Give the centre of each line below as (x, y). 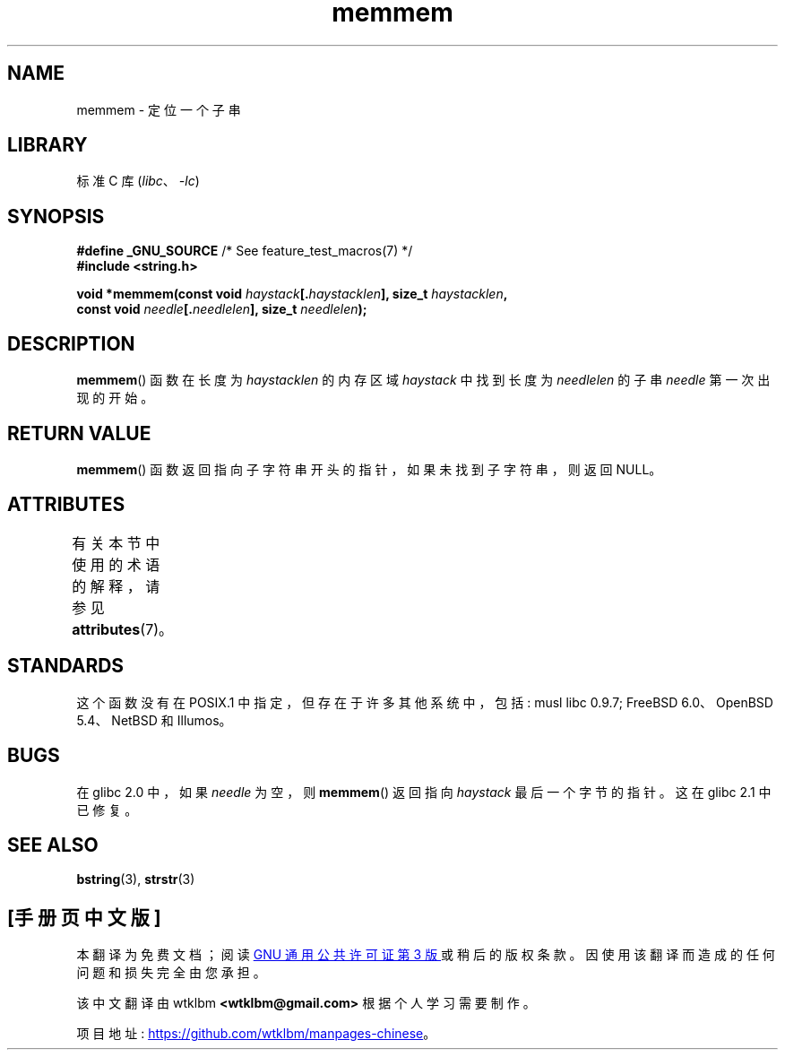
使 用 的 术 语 (116, 564)
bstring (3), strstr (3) (136, 879)
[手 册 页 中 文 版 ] (84, 917)
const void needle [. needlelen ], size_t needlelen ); (222, 309)
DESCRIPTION (71, 343)
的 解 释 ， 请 (116, 586)
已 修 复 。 (107, 810)
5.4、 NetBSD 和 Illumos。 (154, 720)
